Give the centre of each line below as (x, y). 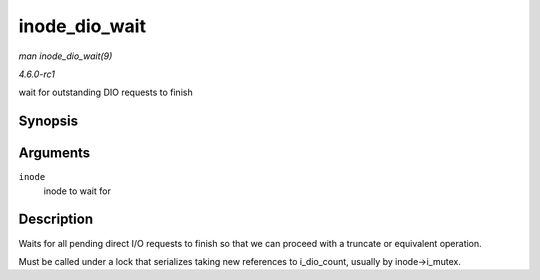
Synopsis (48, 121)
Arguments (54, 153)
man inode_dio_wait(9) (65, 56)
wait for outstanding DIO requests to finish (106, 92)
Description (56, 219)
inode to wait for (77, 191)
